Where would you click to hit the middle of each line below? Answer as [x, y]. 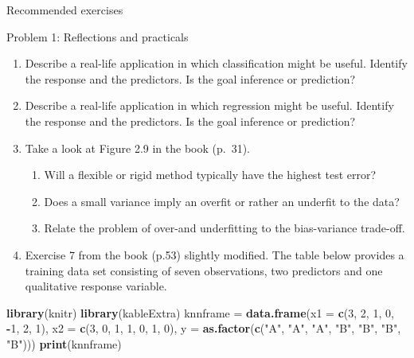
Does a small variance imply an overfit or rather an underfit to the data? [222, 201]
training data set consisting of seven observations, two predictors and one [204, 270]
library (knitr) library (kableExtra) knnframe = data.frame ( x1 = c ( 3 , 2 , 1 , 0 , [200, 312]
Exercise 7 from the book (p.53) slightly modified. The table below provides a [215, 254]
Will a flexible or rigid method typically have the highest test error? [210, 175]
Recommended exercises [65, 10]
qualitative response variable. [96, 286]
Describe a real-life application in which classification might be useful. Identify [216, 63]
